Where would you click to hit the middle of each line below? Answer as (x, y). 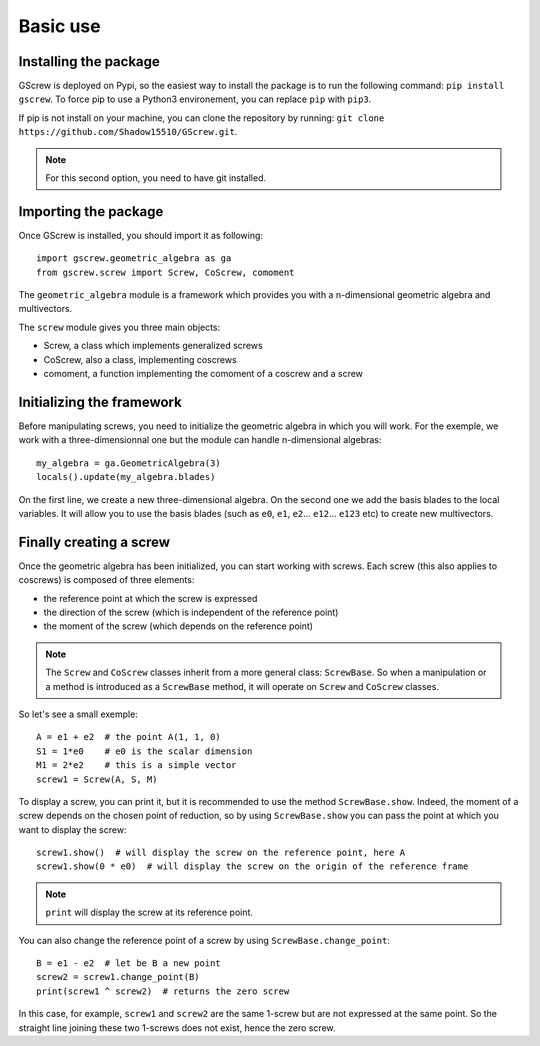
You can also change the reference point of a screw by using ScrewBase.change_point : (204, 940)
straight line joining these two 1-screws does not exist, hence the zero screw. (177, 1027)
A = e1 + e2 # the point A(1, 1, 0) (129, 737)
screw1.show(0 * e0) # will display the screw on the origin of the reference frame (252, 866)
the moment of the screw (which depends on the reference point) (178, 626)
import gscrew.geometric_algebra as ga (134, 258)
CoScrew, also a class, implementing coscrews (140, 359)
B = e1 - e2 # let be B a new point (129, 963)
